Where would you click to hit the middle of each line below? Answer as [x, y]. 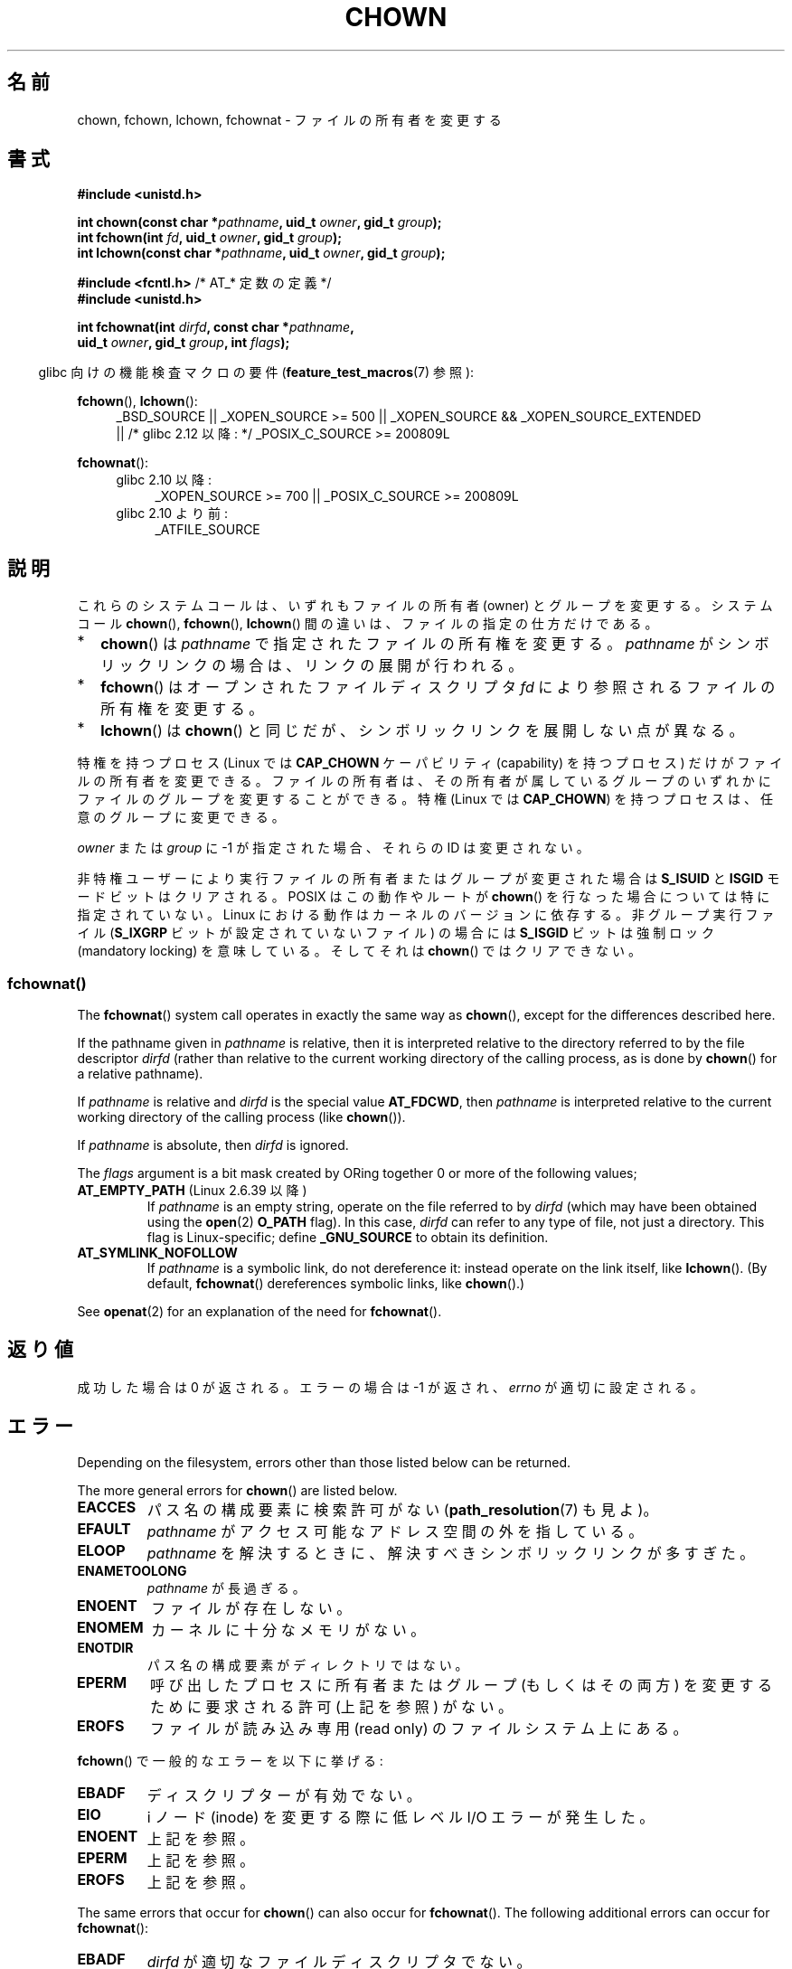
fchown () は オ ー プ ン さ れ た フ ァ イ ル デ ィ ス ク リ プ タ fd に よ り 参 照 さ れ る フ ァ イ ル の [438, 688]
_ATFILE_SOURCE [207, 530]
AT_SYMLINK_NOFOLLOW [157, 1253]
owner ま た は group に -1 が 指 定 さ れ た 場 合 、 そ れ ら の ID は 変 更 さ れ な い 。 [333, 848]
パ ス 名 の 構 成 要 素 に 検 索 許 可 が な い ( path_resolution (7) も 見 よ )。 [402, 1509]
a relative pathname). [140, 1074]
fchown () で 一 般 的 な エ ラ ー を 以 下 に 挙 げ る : [230, 1760]
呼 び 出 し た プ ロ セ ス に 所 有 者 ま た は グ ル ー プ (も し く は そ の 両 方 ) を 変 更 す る [461, 1685]
